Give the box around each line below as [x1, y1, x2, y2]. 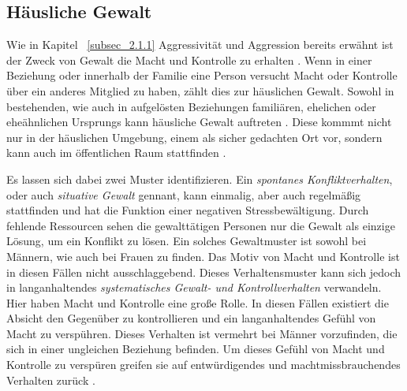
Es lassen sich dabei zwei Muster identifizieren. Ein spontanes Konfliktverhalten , [6, 170, 393, 187]
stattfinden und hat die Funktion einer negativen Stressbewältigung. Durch [6, 202, 369, 218]
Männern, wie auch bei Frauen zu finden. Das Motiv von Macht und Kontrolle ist [6, 248, 400, 264]
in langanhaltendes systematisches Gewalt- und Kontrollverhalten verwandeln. [6, 279, 382, 296]
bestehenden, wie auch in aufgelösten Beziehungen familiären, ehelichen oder [6, 98, 376, 114]
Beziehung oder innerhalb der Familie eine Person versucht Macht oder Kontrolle [6, 67, 398, 84]
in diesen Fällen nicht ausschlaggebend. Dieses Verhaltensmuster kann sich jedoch [6, 263, 401, 280]
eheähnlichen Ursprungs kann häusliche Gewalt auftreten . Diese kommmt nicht [6, 114, 392, 130]
